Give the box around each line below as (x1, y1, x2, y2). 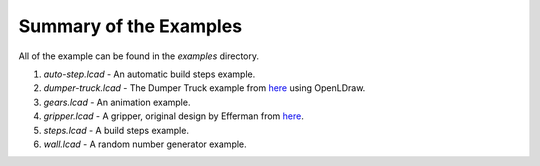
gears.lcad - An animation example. (43, 96, 191, 108)
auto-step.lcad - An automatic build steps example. (43, 68, 256, 80)
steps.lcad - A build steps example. (43, 124, 190, 136)
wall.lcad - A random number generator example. (43, 138, 247, 150)
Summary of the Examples (18, 15, 243, 37)
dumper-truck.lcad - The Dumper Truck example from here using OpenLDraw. (43, 82, 366, 94)
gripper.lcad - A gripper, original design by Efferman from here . (43, 110, 304, 122)
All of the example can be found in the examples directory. (18, 50, 260, 62)
